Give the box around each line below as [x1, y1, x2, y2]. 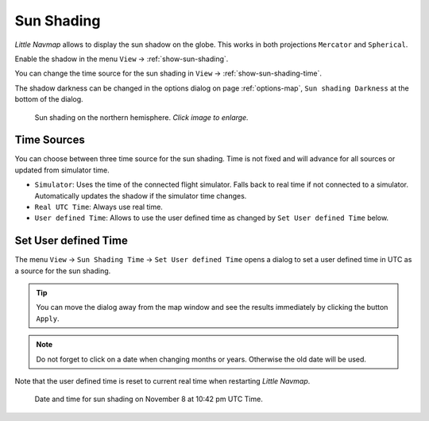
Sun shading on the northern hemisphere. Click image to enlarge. [34, 112, 249, 122]
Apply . [36, 314, 60, 323]
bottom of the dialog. [14, 95, 83, 104]
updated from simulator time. [14, 165, 110, 175]
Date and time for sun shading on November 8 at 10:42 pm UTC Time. [34, 394, 264, 404]
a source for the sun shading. [14, 266, 111, 276]
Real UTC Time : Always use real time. [34, 202, 163, 211]
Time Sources [14, 133, 85, 147]
